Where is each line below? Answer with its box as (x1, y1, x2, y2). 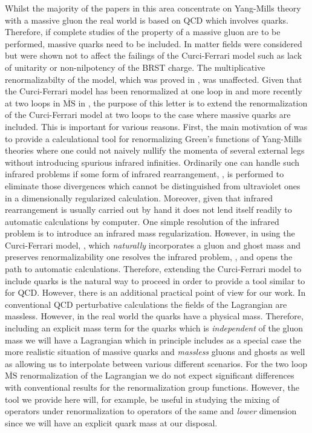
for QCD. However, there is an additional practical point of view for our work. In (5, 286, 306, 299)
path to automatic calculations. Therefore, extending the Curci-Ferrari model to (5, 262, 302, 275)
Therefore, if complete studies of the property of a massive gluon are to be (5, 25, 281, 38)
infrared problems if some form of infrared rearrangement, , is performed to (5, 168, 284, 180)
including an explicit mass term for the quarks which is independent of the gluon (5, 322, 304, 334)
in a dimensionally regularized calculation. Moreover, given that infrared (5, 191, 273, 204)
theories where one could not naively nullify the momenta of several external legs (5, 144, 305, 157)
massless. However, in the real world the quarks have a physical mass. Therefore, (5, 310, 304, 322)
